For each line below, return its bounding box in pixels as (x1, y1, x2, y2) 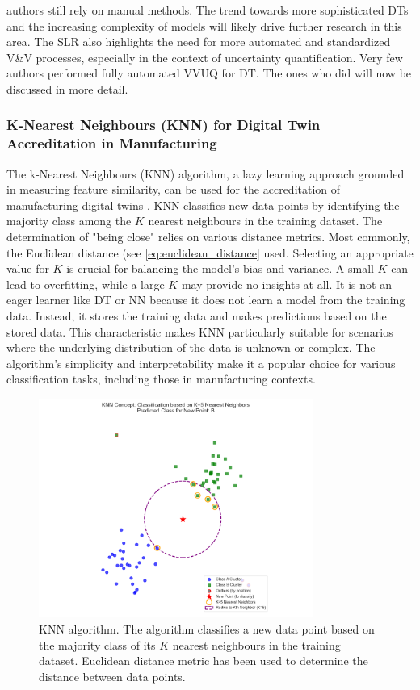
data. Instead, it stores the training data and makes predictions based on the (6, 307, 387, 324)
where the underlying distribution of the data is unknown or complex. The (6, 339, 376, 356)
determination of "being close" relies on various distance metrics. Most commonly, (6, 228, 410, 245)
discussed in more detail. (6, 80, 128, 97)
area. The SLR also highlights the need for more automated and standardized (6, 33, 391, 50)
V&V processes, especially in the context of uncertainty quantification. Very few (6, 48, 403, 65)
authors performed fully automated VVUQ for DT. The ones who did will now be (6, 65, 412, 82)
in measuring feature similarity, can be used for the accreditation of (6, 181, 341, 198)
